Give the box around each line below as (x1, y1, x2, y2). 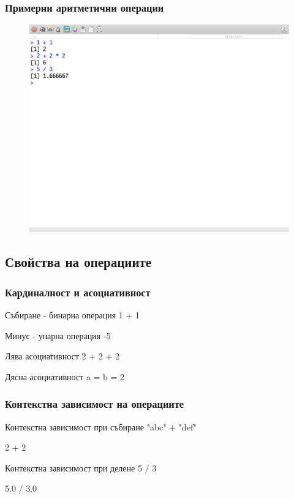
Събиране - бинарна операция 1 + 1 (5, 308, 140, 321)
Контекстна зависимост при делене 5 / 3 (5, 461, 157, 474)
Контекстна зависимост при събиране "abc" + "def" (5, 420, 197, 433)
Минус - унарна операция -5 (5, 329, 111, 342)
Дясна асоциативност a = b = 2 (5, 370, 125, 383)
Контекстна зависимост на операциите (5, 396, 184, 411)
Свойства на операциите (5, 252, 152, 271)
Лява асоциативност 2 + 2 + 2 (5, 350, 119, 362)
